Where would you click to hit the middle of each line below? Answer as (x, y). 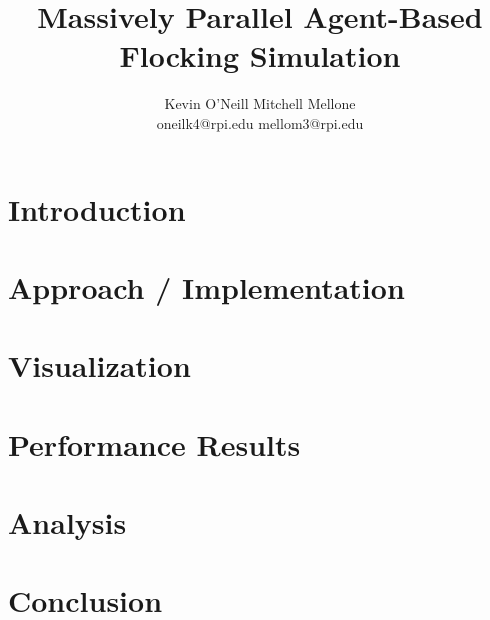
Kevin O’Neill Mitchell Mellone (260, 103)
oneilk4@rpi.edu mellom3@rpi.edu (260, 122)
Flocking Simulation (260, 55)
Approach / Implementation (206, 286)
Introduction (97, 208)
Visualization (99, 365)
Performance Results (154, 443)
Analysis (67, 522)
